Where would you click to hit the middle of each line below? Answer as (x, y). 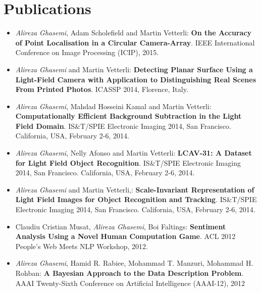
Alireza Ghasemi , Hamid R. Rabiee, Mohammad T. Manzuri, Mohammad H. (134, 263)
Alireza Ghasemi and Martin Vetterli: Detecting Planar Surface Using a (134, 69)
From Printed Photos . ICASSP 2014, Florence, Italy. (102, 89)
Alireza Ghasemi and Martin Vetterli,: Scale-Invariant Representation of (135, 189)
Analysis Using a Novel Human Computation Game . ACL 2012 (125, 236)
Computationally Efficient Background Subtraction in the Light (128, 116)
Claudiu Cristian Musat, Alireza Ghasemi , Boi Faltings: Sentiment (121, 226)
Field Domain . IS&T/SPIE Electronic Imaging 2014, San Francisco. (123, 126)
